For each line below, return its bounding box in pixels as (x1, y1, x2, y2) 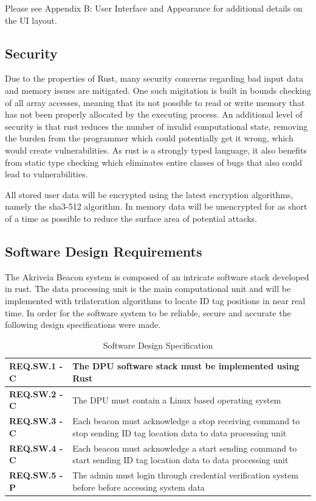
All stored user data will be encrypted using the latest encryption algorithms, (5, 188, 294, 201)
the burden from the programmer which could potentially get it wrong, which (5, 132, 294, 144)
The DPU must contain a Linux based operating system (72, 393, 281, 406)
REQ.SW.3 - (9, 414, 63, 427)
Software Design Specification (103, 338, 213, 351)
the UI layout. (5, 13, 57, 26)
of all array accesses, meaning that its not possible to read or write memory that (5, 96, 305, 108)
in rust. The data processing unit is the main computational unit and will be (5, 282, 291, 295)
